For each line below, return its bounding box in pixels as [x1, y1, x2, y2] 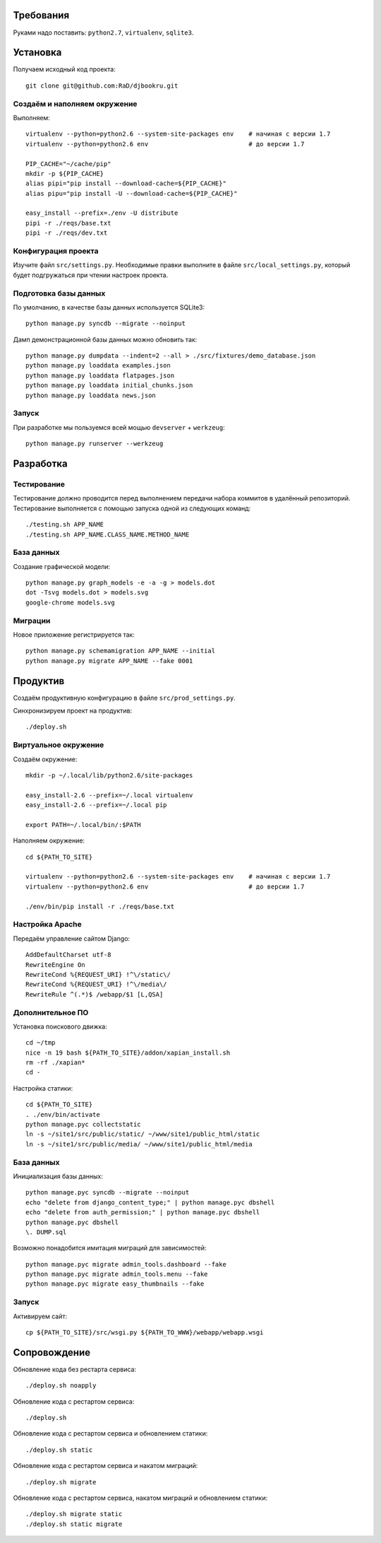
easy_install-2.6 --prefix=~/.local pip [25, 801, 167, 809]
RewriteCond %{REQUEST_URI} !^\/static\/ [25, 970, 171, 978]
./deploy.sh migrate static [25, 1510, 123, 1518]
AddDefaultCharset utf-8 [25, 951, 111, 959]
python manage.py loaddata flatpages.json [25, 371, 175, 380]
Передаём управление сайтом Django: [13, 934, 131, 943]
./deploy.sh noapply [25, 1382, 97, 1390]
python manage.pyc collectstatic [25, 1120, 141, 1129]
